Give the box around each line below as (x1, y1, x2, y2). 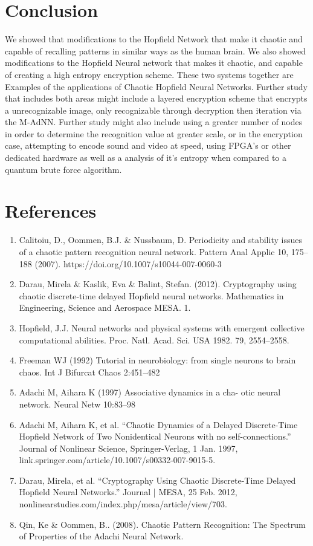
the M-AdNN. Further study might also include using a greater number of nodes (5, 115, 303, 128)
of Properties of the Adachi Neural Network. (19, 530, 184, 542)
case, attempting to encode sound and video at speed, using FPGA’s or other (5, 139, 291, 152)
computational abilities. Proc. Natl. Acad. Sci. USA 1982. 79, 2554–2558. (19, 333, 289, 346)
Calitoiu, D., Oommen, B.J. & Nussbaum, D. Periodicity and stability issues (19, 233, 302, 246)
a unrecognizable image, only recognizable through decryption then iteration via (5, 103, 302, 116)
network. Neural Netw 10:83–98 (19, 397, 135, 410)
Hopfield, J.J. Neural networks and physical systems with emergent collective (19, 321, 305, 334)
